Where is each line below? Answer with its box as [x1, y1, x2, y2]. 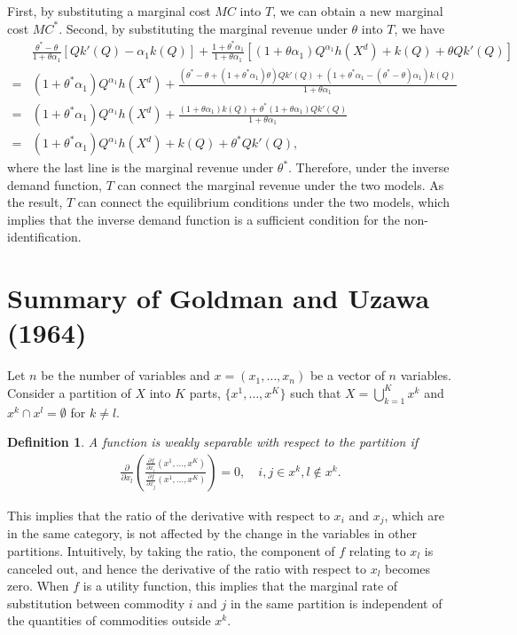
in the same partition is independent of [230, 593, 443, 612]
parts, [189, 383, 221, 401]
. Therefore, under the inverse [288, 158, 450, 177]
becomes [385, 559, 431, 577]
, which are [384, 505, 444, 524]
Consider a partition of [7, 383, 131, 401]
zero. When [7, 576, 69, 595]
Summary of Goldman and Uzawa [7, 280, 430, 316]
